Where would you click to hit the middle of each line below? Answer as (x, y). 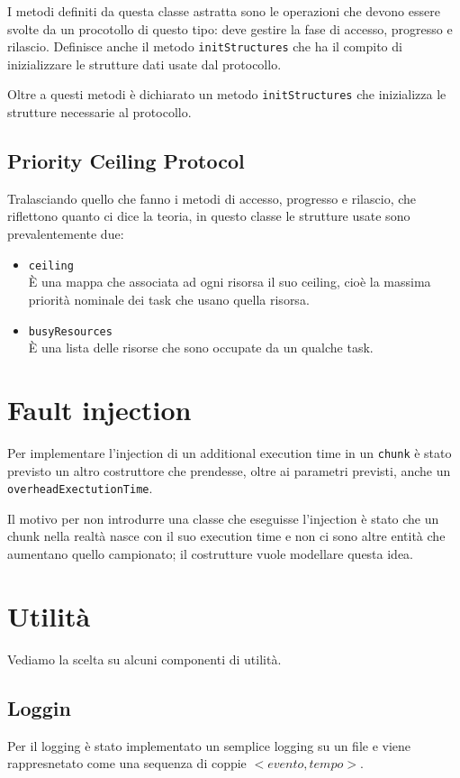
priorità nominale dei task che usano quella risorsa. (169, 299)
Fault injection (99, 409)
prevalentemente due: (66, 234)
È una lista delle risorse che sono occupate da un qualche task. (201, 348)
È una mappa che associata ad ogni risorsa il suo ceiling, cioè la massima (230, 282)
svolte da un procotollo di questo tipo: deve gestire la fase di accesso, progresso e (230, 28)
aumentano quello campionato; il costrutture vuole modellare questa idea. (211, 553)
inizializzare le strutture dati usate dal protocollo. (144, 64)
